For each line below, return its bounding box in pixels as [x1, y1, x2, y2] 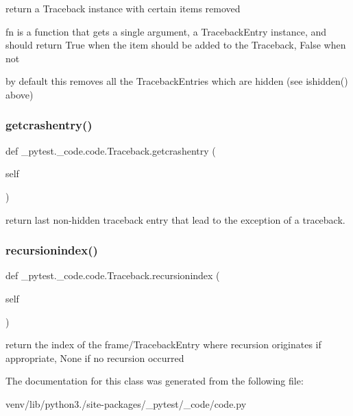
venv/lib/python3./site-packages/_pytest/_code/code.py [5, 396, 247, 411]
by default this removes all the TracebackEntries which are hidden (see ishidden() [5, 74, 348, 88]
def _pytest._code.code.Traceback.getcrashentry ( [5, 143, 216, 157]
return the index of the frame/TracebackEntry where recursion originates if [5, 337, 321, 352]
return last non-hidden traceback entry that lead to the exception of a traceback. [5, 212, 345, 226]
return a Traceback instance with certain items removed [5, 1, 241, 15]
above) [5, 87, 34, 101]
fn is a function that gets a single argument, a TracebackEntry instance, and [5, 24, 327, 38]
